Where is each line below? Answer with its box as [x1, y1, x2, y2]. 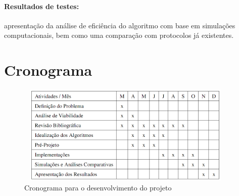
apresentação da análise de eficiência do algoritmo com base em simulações [4, 20, 235, 30]
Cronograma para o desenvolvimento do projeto [24, 182, 172, 192]
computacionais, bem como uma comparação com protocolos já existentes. [4, 30, 234, 40]
